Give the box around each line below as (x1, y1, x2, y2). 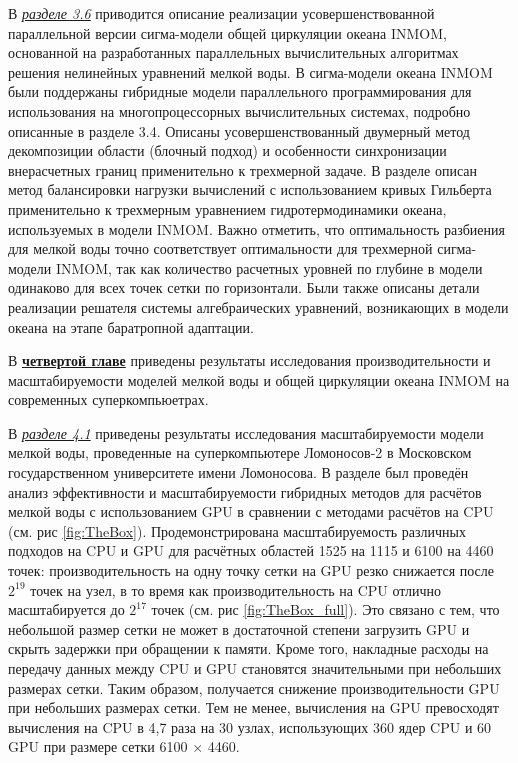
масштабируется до (8, 599, 125, 620)
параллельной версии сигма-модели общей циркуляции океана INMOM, (8, 22, 447, 43)
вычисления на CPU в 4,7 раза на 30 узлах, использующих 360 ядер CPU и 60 (8, 716, 492, 737)
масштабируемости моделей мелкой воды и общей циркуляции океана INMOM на (8, 369, 510, 390)
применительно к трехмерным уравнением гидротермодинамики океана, (8, 198, 447, 219)
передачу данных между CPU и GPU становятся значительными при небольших (8, 658, 502, 678)
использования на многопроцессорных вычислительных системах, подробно (8, 100, 471, 121)
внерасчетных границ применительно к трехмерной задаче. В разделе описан (8, 159, 477, 180)
